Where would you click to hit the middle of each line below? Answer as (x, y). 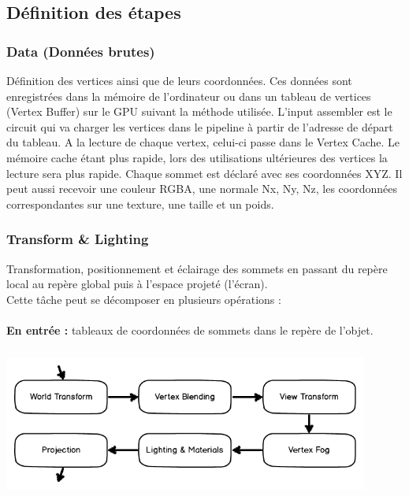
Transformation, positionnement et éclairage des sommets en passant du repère (197, 268)
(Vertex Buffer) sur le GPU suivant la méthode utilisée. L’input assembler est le (199, 111)
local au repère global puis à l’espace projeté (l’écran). (137, 284)
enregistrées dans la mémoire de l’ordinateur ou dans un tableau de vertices (189, 96)
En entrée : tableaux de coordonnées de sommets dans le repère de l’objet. (190, 329)
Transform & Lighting (78, 239)
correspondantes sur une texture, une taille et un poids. (140, 204)
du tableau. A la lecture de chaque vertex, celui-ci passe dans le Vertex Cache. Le (203, 142)
